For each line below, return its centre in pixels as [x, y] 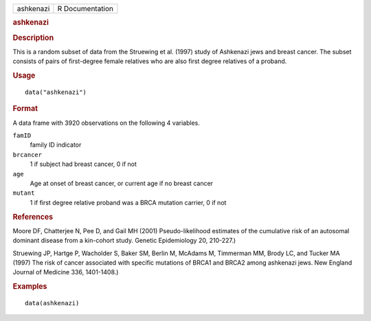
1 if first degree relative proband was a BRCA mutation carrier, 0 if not [128, 202]
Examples [30, 287]
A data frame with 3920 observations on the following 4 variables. [106, 123]
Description [33, 38]
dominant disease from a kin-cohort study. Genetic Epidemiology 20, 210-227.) [124, 241]
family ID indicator [56, 145]
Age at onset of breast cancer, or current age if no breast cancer [121, 183]
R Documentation [85, 9]
